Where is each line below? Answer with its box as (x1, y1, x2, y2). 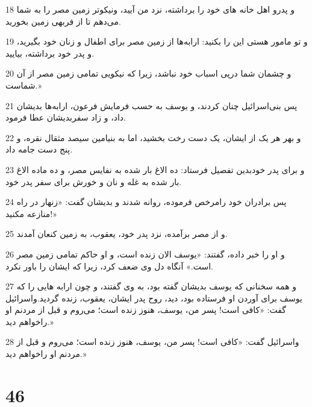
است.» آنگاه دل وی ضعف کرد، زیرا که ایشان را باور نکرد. (5, 259, 213, 272)
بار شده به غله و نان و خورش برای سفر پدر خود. (5, 175, 182, 188)
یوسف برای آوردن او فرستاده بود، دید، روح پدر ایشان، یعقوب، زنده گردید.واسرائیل (5, 291, 302, 304)
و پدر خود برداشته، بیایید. (5, 46, 95, 59)
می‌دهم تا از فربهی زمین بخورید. (5, 14, 121, 27)
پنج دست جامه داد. (5, 143, 73, 156)
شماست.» (5, 78, 42, 91)
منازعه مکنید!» (5, 207, 57, 219)
